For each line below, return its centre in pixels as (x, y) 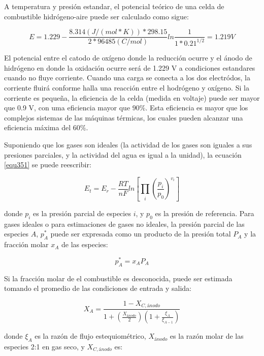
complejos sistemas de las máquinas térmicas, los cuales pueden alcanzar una (124, 117)
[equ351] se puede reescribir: (48, 165)
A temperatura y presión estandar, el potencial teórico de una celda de (114, 6)
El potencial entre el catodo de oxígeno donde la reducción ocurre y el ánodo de (128, 58)
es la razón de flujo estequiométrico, (90, 336)
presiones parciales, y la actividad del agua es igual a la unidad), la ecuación (123, 154)
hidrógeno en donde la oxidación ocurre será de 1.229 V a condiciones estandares (130, 67)
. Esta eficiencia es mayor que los (197, 108)
